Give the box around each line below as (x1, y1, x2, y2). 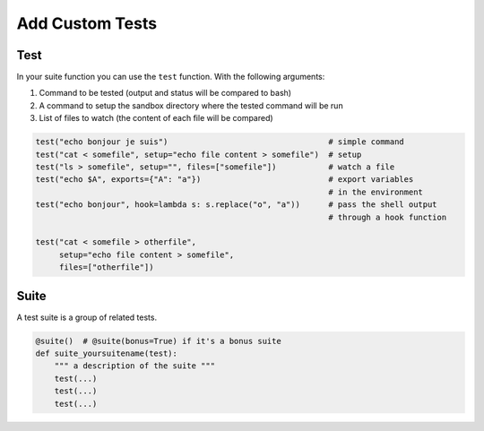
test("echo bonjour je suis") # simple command (35, 137, 405, 147)
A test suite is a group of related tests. (16, 312, 157, 323)
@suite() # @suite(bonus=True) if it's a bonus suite (35, 336, 281, 346)
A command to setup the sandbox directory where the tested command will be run (39, 99, 344, 111)
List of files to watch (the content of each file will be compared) (39, 113, 273, 124)
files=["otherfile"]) (58, 263, 154, 272)
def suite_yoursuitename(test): (35, 349, 178, 358)
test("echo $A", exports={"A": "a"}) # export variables (35, 175, 414, 185)
